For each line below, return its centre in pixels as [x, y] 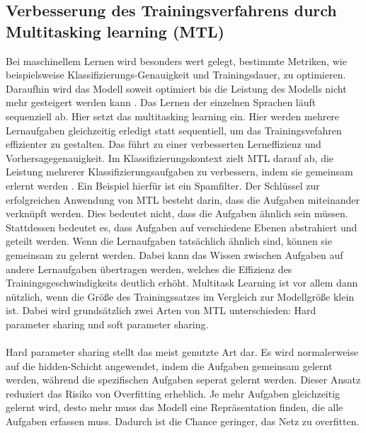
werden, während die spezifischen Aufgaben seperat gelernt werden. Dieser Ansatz [183, 380]
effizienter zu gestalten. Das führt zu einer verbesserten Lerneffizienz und [164, 144]
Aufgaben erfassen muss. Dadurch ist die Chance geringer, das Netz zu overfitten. [183, 421]
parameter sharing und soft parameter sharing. [107, 324]
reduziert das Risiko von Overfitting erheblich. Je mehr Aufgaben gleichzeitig [173, 393]
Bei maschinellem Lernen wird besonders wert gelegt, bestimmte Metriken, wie [176, 60]
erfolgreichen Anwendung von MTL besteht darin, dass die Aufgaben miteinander [183, 199]
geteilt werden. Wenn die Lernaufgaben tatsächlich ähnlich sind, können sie [169, 241]
